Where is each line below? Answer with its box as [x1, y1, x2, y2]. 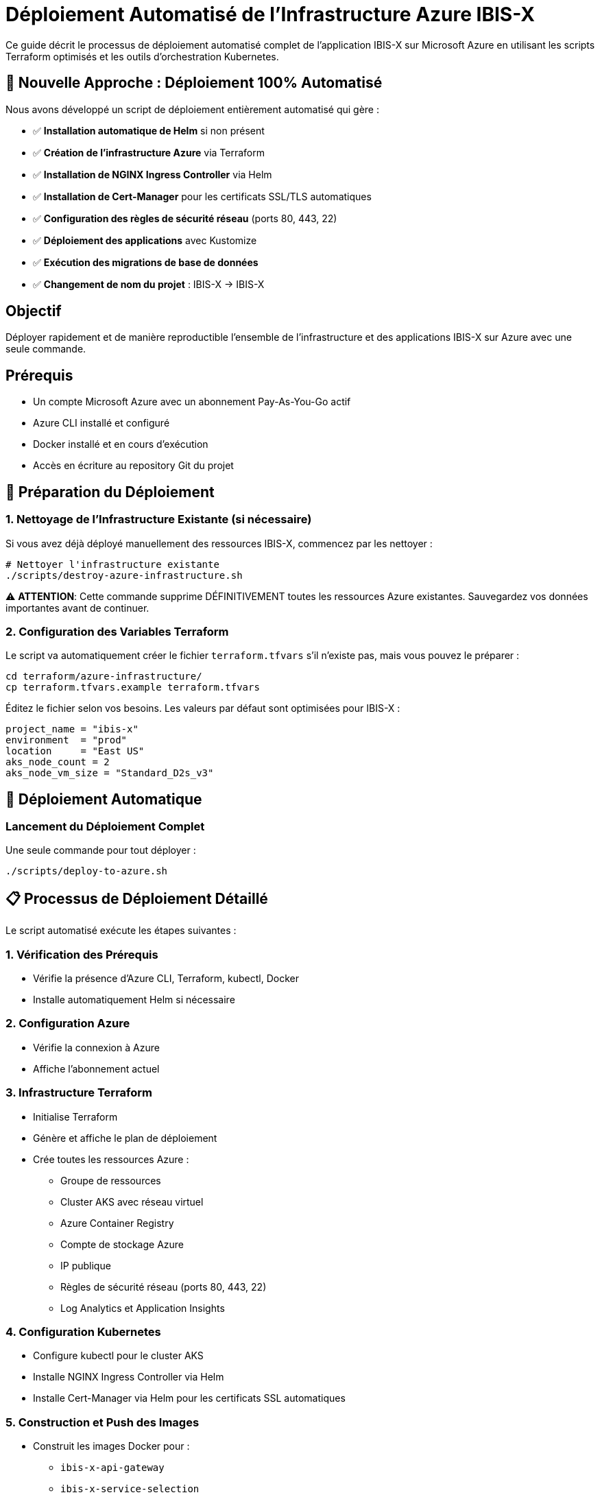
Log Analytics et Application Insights [60, 1302, 225, 1314]
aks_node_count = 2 [5, 756, 110, 768]
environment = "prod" [5, 734, 128, 746]
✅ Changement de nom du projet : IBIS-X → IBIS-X [33, 278, 265, 290]
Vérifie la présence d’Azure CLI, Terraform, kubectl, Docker [33, 972, 300, 985]
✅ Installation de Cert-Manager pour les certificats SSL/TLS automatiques [33, 190, 372, 202]
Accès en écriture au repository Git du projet [33, 459, 234, 472]
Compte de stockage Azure [60, 1238, 184, 1250]
